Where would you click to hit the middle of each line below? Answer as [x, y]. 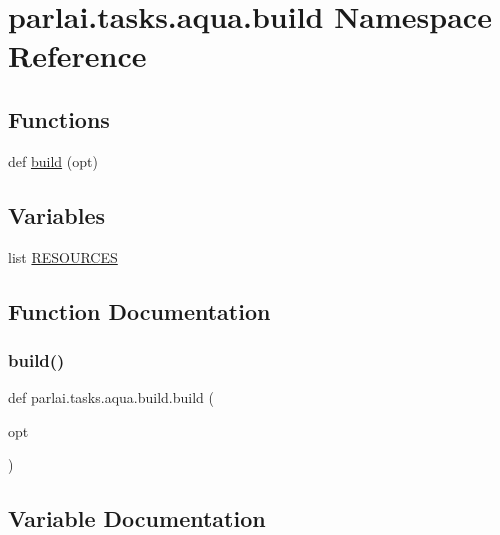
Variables [57, 214]
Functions [59, 118]
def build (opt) [53, 160]
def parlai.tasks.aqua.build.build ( [111, 397]
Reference [77, 55]
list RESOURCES [63, 256]
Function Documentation [139, 310]
